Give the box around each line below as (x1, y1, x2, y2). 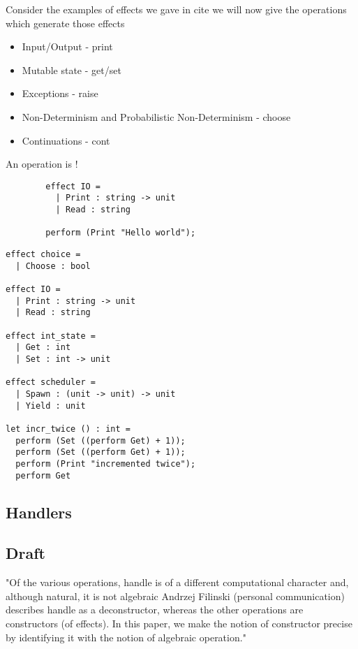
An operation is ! (6, 156, 78, 171)
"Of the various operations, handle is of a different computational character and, (6, 575, 349, 590)
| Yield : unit (15, 400, 86, 411)
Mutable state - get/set (22, 62, 121, 77)
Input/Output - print (22, 39, 113, 54)
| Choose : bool (15, 261, 91, 271)
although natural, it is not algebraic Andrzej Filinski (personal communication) (6, 588, 345, 603)
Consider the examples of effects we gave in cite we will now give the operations (6, 2, 347, 16)
